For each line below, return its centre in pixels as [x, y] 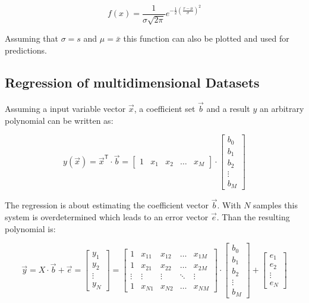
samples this [275, 205]
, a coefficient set [165, 109]
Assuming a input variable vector [65, 109]
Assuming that [31, 38]
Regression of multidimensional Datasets [132, 82]
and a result [228, 109]
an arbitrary [282, 109]
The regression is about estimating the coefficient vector [107, 205]
